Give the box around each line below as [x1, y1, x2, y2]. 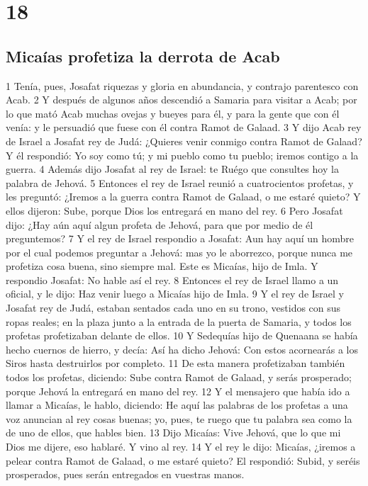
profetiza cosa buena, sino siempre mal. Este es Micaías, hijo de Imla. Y [6, 259, 318, 273]
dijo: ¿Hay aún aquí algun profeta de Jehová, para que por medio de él [6, 217, 313, 232]
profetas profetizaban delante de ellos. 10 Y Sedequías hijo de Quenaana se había [6, 328, 358, 343]
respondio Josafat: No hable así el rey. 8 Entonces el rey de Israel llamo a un [6, 272, 339, 287]
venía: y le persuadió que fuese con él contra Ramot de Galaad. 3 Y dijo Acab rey [6, 120, 362, 135]
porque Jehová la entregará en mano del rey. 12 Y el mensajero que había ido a [6, 383, 350, 398]
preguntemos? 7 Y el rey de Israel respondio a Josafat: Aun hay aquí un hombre [6, 231, 355, 246]
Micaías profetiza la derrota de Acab [6, 45, 280, 67]
